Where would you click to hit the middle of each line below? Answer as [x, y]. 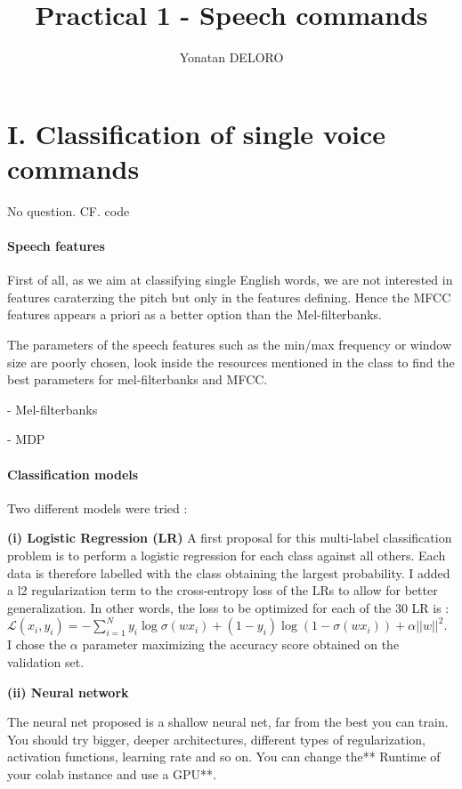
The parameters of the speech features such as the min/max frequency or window [230, 345]
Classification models [73, 474]
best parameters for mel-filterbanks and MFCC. [138, 379]
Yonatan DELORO [231, 57]
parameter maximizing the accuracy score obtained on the [241, 644]
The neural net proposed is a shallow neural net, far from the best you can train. [228, 722]
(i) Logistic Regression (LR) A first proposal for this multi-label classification [230, 538]
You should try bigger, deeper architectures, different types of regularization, [216, 739]
